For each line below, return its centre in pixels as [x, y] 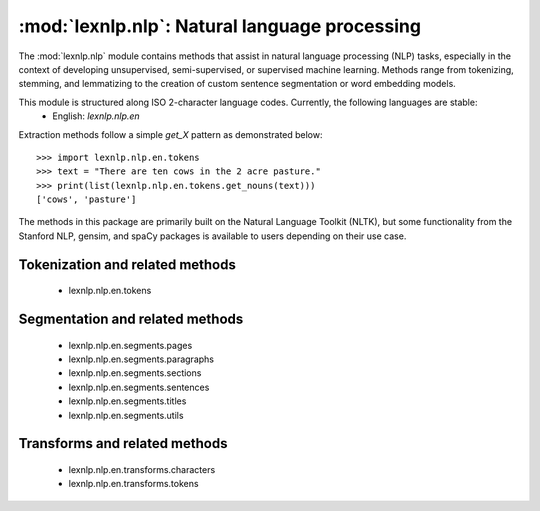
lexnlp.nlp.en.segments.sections [135, 373]
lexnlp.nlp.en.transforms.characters [142, 470]
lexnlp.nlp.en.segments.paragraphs [141, 359]
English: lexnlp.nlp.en [96, 116]
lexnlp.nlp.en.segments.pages [130, 345]
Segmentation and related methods [131, 319]
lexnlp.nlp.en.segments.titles [127, 401]
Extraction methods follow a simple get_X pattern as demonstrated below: [170, 134]
